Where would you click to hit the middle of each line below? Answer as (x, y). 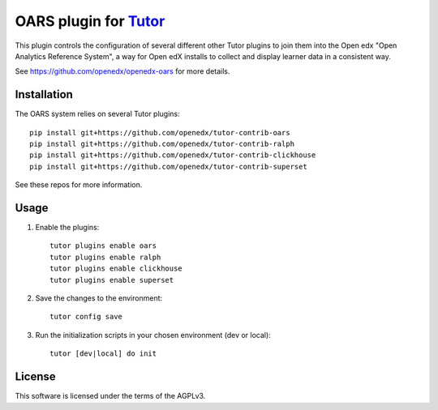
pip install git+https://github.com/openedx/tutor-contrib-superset (168, 167)
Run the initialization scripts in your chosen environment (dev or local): (153, 335)
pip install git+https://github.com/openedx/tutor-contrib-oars (160, 132)
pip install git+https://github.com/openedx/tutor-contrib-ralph (162, 144)
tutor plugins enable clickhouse (116, 269)
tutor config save (86, 317)
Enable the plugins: (67, 228)
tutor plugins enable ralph (105, 257)
